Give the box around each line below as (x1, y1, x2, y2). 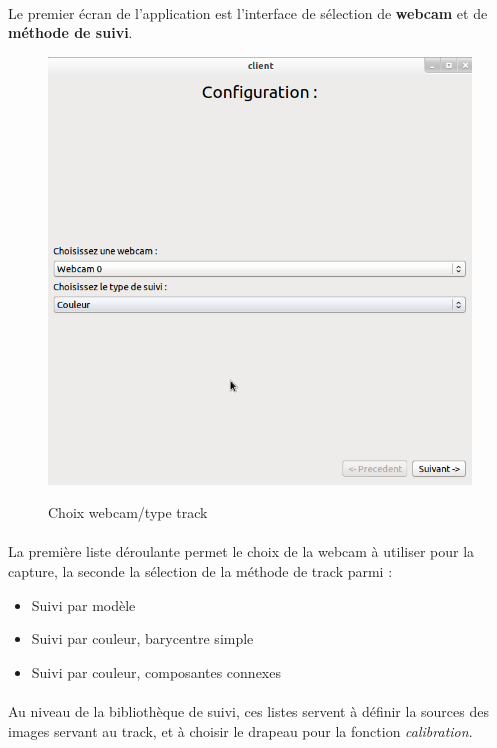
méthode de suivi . (8, 22, 133, 43)
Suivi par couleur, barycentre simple (31, 628, 254, 649)
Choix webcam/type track (48, 502, 208, 523)
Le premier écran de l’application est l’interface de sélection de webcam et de (8, 2, 488, 23)
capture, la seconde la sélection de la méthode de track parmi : (8, 560, 393, 581)
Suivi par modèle (31, 594, 136, 615)
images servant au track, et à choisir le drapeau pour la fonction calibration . (8, 720, 473, 741)
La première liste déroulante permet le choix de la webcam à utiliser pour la (8, 541, 475, 562)
